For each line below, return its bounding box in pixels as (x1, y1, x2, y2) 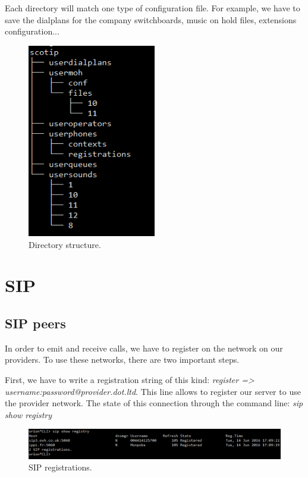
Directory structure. (29, 238, 101, 250)
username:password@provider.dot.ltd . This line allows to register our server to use (5, 385, 301, 397)
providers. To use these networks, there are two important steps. (5, 353, 240, 366)
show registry (5, 408, 52, 420)
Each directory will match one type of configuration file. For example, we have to (5, 2, 300, 14)
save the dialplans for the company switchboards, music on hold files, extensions (5, 13, 297, 26)
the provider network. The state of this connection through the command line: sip (5, 397, 303, 409)
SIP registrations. (29, 461, 92, 473)
